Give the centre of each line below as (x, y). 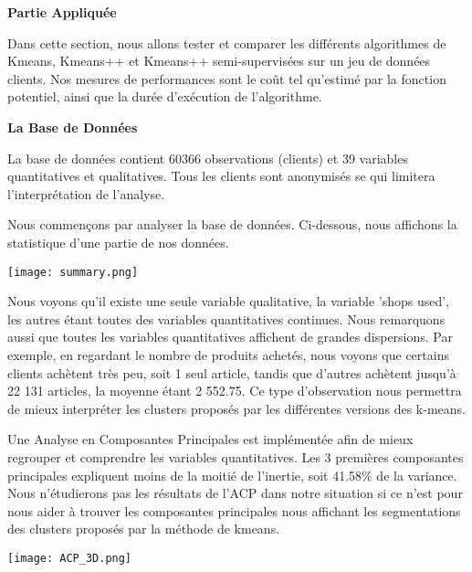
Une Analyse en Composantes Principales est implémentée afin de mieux (210, 439)
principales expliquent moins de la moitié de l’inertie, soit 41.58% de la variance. (232, 475)
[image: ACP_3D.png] (70, 558)
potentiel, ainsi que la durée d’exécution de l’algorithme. (165, 96)
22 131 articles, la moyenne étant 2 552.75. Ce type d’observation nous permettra (235, 391)
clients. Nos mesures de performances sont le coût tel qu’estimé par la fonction (227, 78)
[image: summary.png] (73, 272)
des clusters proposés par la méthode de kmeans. (144, 529)
